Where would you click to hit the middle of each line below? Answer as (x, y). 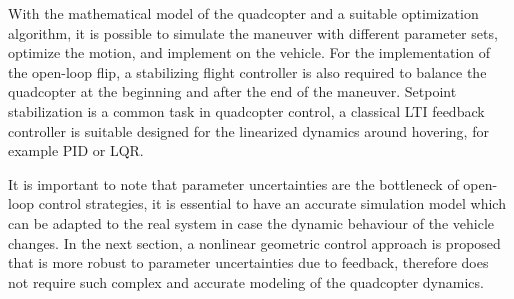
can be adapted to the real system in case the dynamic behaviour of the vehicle (251, 222)
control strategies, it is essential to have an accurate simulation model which (272, 203)
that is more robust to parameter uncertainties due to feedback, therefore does (248, 262)
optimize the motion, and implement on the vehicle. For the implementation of (249, 52)
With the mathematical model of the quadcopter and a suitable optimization (243, 13)
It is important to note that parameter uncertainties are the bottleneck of (233, 183)
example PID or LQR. (76, 150)
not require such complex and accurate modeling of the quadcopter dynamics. (246, 281)
